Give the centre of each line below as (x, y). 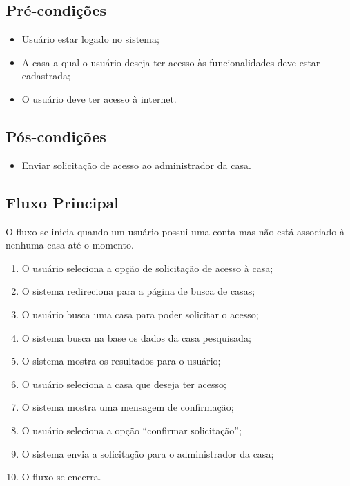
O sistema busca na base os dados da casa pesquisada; (136, 337)
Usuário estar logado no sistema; (90, 39)
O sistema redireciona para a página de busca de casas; (138, 291)
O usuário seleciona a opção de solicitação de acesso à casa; (147, 268)
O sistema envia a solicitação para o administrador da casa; (148, 453)
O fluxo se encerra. (61, 477)
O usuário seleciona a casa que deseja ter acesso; (124, 383)
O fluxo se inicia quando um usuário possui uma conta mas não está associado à (175, 231)
